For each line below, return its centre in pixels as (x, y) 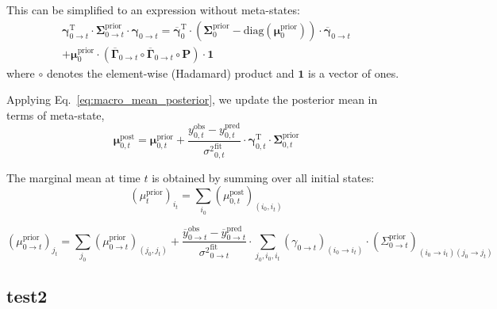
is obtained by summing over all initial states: (263, 177)
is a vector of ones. (354, 72)
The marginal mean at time (73, 177)
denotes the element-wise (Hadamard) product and (170, 72)
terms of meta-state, (56, 114)
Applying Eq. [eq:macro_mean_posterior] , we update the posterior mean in (192, 99)
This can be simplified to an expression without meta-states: (153, 10)
